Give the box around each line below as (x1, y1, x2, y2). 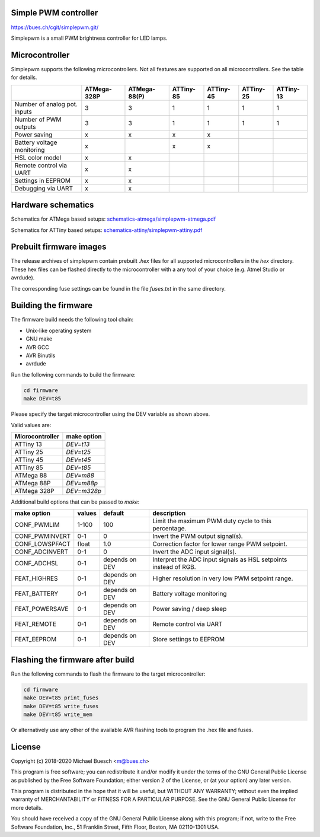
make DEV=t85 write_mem (23, 711, 93, 718)
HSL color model (14, 153, 62, 161)
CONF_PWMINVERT (14, 532, 71, 540)
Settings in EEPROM (14, 176, 71, 184)
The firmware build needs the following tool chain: (11, 316, 133, 323)
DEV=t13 (66, 440, 90, 448)
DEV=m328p (66, 486, 102, 495)
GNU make (25, 335, 53, 342)
